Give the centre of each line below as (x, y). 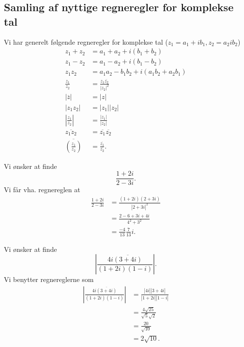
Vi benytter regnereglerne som (49, 279)
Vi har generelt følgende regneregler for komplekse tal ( (86, 41)
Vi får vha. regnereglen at (42, 190)
